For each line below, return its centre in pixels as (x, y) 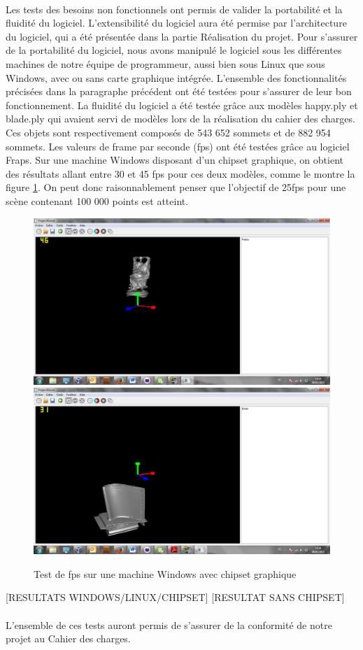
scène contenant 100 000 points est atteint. (97, 200)
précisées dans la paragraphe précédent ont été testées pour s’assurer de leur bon (179, 91)
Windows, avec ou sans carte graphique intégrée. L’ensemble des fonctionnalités (176, 77)
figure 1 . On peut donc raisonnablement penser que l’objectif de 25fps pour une (176, 187)
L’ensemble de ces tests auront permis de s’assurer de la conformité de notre (169, 624)
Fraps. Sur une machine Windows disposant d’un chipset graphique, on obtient (175, 160)
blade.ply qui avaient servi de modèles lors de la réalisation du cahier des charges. (180, 119)
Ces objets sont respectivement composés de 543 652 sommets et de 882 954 (168, 132)
